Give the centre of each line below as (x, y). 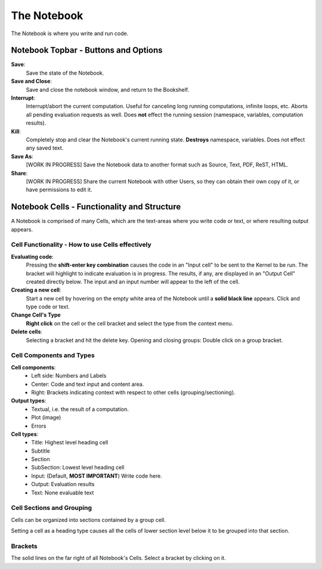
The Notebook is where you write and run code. (70, 33)
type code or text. (48, 307)
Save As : (22, 156)
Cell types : (25, 434)
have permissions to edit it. (59, 190)
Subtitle (41, 451)
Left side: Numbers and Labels (69, 376)
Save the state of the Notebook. (65, 73)
